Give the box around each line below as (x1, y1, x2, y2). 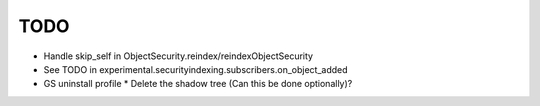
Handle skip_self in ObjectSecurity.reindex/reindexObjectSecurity (43, 50, 314, 62)
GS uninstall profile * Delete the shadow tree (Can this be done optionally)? (43, 78, 353, 90)
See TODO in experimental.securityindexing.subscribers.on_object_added (43, 63, 349, 75)
